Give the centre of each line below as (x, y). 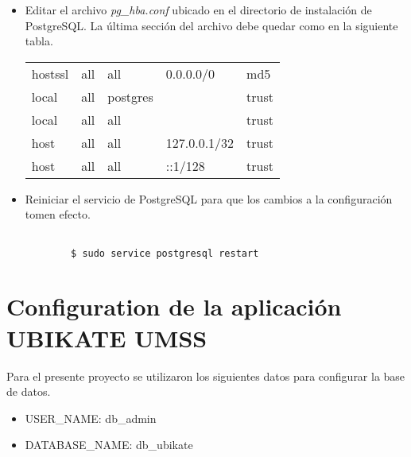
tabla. (39, 41)
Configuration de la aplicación (174, 306)
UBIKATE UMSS (107, 337)
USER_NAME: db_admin (91, 418)
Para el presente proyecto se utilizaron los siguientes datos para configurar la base (206, 376)
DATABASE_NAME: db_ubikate (109, 445)
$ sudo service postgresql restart (165, 253)
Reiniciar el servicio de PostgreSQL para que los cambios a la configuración (209, 198)
